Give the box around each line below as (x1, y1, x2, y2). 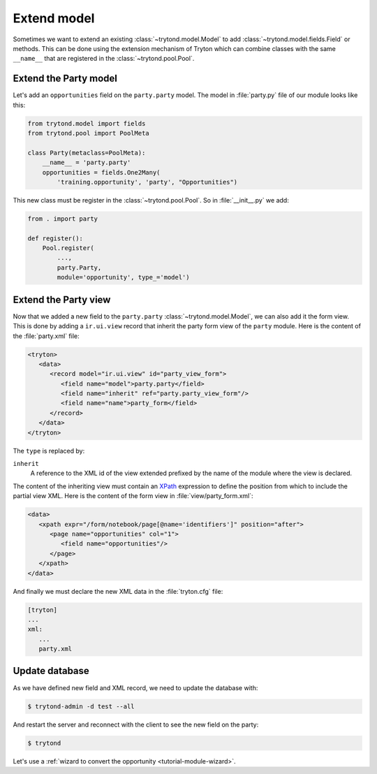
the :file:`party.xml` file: (13, 332, 80, 340)
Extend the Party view (13, 293, 111, 305)
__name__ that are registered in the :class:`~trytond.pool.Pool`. (13, 54, 195, 63)
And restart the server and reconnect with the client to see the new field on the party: (13, 720, 259, 729)
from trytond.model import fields (27, 119, 146, 127)
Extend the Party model (13, 73, 118, 85)
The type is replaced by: (13, 446, 85, 455)
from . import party (27, 214, 98, 223)
